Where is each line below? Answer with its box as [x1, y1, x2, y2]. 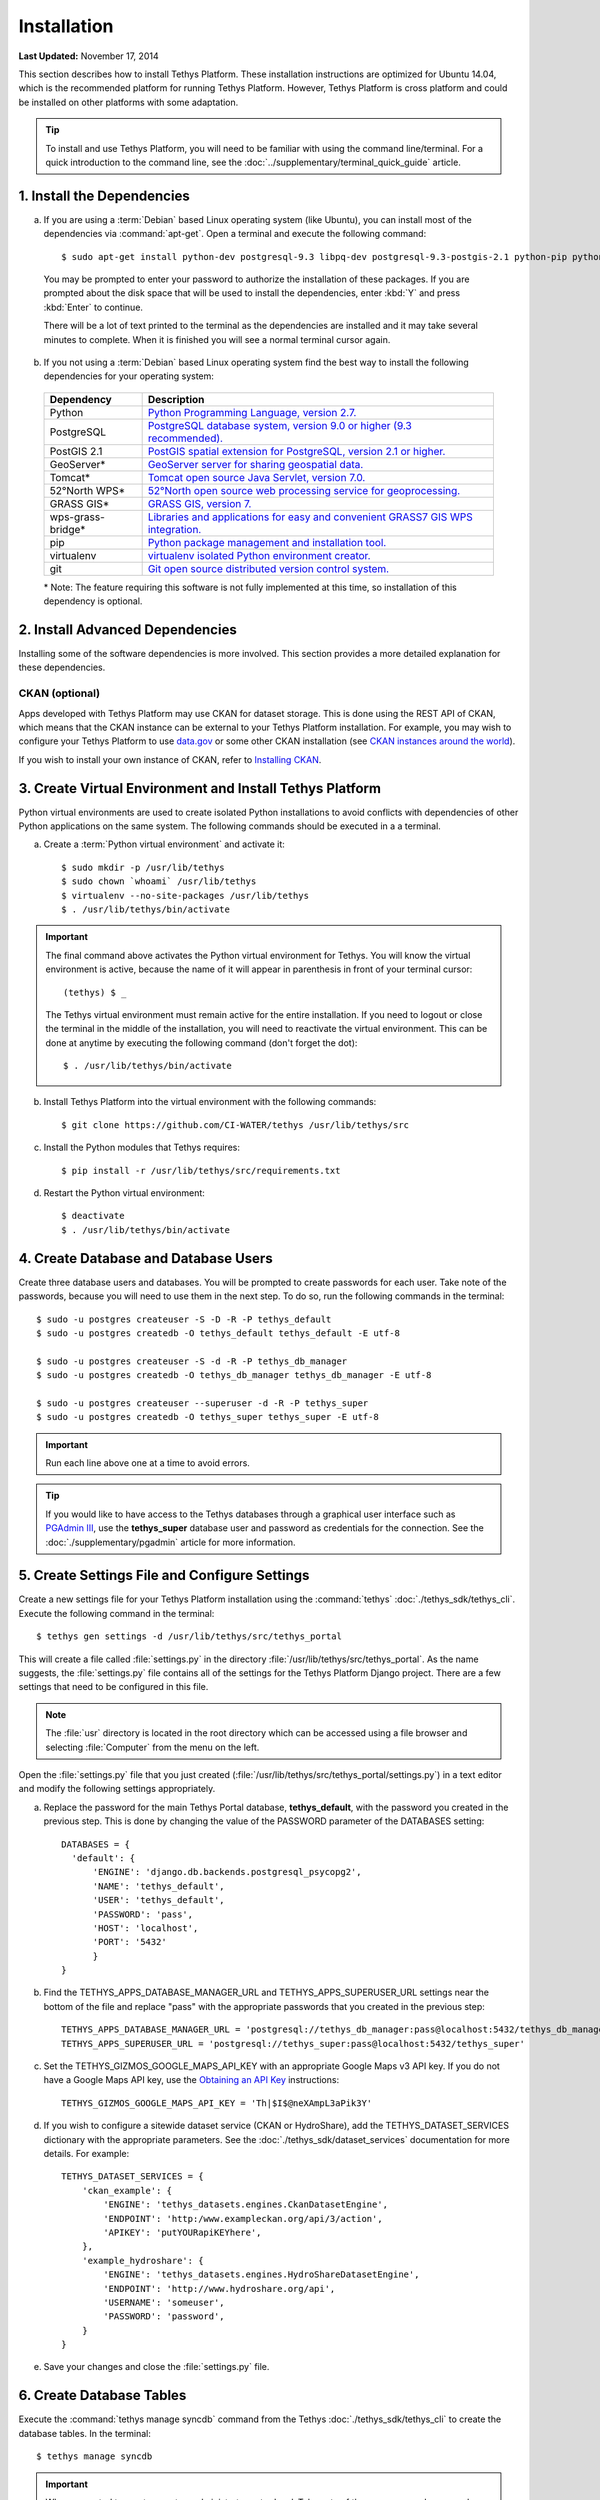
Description [147, 392, 205, 406]
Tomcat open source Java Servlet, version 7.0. [147, 470, 366, 484]
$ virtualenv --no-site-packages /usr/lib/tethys [61, 890, 310, 901]
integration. [147, 522, 202, 536]
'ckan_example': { [81, 2185, 173, 2196]
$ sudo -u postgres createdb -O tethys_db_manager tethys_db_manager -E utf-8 [36, 1370, 432, 1381]
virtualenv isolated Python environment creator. [147, 548, 371, 562]
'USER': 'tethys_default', [92, 1895, 225, 1906]
